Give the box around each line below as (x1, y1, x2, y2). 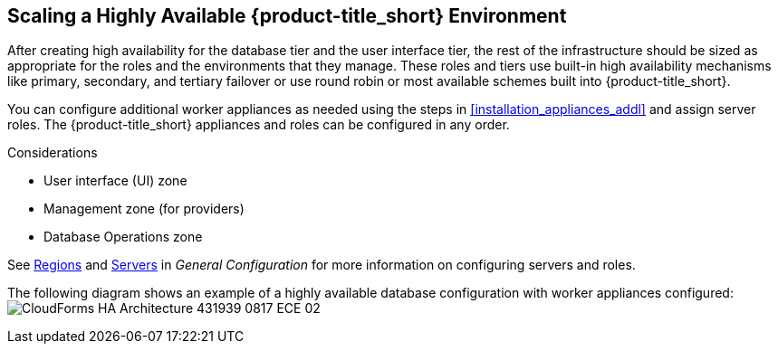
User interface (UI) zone (43, 173, 187, 189)
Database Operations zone (43, 229, 203, 245)
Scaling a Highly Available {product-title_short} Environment (7, 5, 567, 27)
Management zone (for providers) (43, 201, 245, 217)
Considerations (7, 145, 98, 161)
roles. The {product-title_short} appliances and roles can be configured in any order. (7, 117, 510, 133)
